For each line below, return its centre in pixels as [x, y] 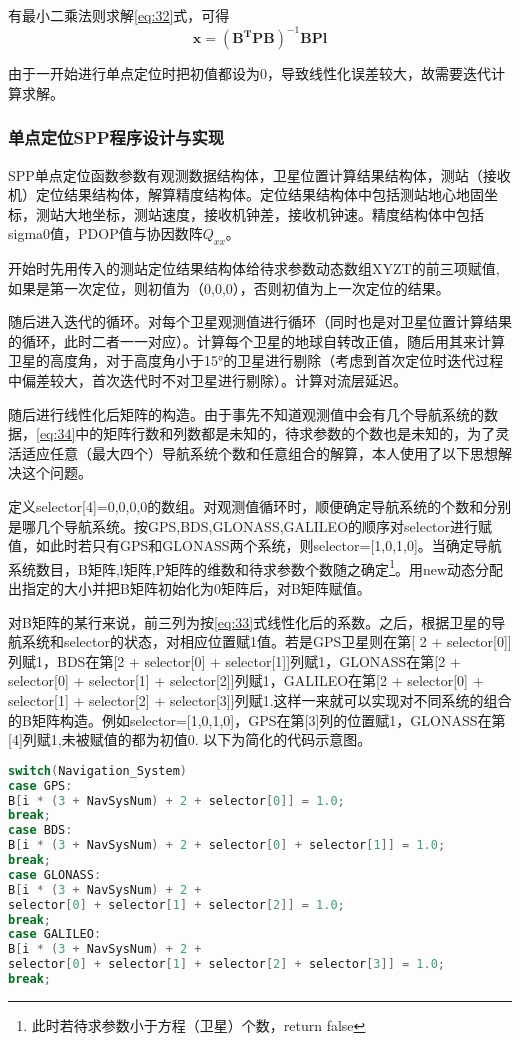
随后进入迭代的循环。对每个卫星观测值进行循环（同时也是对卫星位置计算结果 [260, 321]
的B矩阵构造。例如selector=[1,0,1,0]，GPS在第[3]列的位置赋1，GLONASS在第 [257, 719]
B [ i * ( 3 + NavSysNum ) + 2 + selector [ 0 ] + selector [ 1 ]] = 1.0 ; [227, 845]
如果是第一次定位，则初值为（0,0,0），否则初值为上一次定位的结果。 [229, 287]
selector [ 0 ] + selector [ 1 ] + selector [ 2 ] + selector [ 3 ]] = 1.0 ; [227, 964]
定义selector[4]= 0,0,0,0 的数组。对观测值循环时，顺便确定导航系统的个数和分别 [260, 506]
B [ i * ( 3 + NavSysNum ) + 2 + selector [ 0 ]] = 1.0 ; [176, 800]
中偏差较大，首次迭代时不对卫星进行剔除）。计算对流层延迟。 [207, 380]
